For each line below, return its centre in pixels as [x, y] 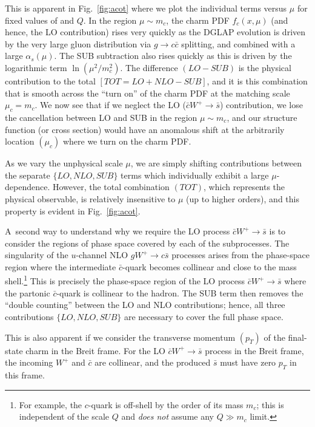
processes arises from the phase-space [240, 255]
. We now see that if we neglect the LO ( [110, 105]
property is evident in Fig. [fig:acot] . [73, 210]
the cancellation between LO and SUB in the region [101, 117]
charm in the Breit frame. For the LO [95, 350]
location [20, 141]
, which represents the [244, 187]
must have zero [248, 362]
